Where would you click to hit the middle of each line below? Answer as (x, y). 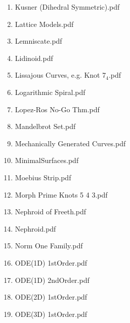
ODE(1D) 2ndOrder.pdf (52, 280)
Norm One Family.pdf (49, 246)
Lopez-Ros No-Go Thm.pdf (57, 109)
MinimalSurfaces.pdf (47, 160)
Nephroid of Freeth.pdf (51, 212)
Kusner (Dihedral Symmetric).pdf (67, 7)
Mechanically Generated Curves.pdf (70, 143)
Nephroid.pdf (35, 228)
